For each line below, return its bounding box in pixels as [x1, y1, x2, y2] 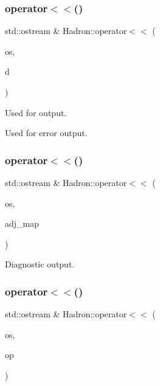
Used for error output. [5, 126, 88, 139]
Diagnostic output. [5, 258, 75, 271]
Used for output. [5, 106, 67, 119]
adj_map [5, 217, 40, 230]
